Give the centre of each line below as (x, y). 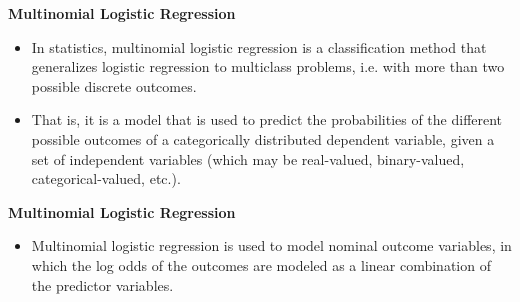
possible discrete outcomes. (114, 85)
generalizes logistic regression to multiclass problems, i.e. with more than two (268, 66)
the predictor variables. (102, 284)
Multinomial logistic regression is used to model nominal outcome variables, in (271, 245)
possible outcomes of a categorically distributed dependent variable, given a (263, 138)
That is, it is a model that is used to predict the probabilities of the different (267, 119)
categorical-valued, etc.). (106, 178)
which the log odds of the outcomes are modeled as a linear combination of (261, 264)
